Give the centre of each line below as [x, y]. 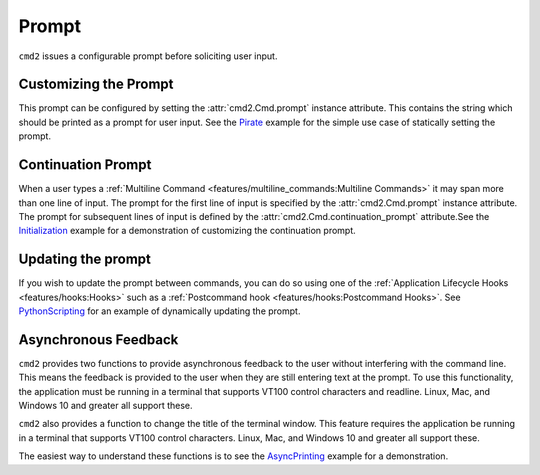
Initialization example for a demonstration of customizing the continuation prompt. [187, 231]
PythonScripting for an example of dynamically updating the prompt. [159, 311]
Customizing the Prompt [96, 84]
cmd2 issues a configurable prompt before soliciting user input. [148, 56]
